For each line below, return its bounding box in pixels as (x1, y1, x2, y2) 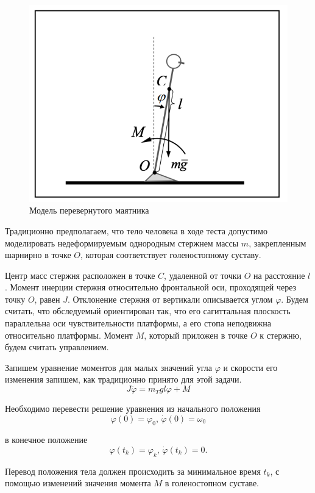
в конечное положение (5, 433, 88, 446)
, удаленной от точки (164, 268, 242, 281)
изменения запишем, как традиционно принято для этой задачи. (5, 373, 242, 386)
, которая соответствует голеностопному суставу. (80, 248, 261, 261)
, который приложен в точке (144, 328, 248, 341)
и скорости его (223, 361, 278, 373)
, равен (34, 292, 60, 305)
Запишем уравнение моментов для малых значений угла (5, 361, 212, 373)
